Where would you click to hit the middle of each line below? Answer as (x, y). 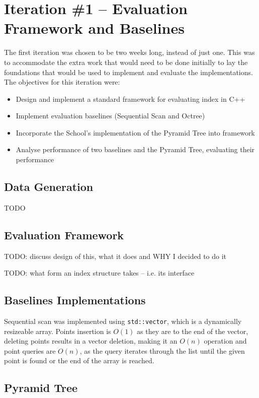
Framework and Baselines (94, 28)
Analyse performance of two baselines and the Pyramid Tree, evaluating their (135, 149)
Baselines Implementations (75, 300)
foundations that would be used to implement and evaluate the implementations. (128, 72)
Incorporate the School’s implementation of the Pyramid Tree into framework (135, 132)
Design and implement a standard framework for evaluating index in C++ (131, 98)
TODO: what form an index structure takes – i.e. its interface (99, 273)
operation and (225, 341)
